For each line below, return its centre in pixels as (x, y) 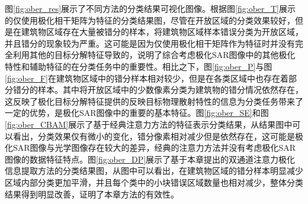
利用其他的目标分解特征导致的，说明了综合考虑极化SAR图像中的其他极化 (154, 55)
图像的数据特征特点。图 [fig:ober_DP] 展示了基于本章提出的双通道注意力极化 (150, 159)
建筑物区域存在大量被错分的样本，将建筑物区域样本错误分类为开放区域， (162, 32)
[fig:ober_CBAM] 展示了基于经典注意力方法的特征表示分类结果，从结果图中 (149, 124)
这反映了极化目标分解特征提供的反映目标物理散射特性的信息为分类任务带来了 (154, 101)
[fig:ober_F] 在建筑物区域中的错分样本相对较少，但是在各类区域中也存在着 (147, 78)
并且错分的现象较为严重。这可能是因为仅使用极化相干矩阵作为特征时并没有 (150, 43)
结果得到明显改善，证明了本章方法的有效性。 (92, 194)
